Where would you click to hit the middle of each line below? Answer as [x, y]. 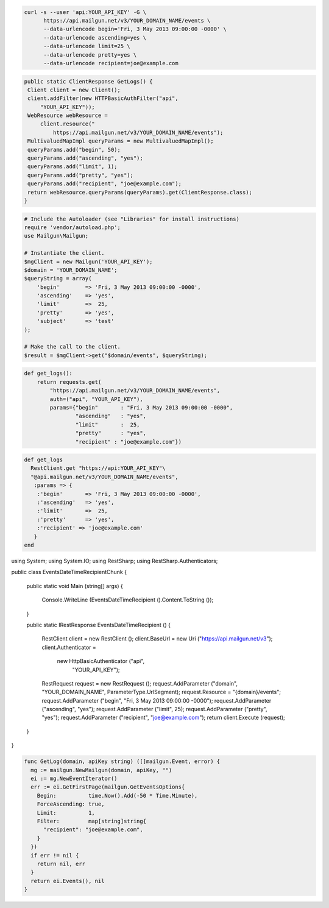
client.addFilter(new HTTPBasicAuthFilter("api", [103, 98]
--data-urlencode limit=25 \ [87, 46]
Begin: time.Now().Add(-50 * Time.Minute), [117, 796]
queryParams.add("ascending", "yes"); [85, 158]
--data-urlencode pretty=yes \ [90, 55]
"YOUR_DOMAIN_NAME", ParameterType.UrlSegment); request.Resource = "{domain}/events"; [161, 692]
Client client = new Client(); [74, 90]
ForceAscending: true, [71, 804]
